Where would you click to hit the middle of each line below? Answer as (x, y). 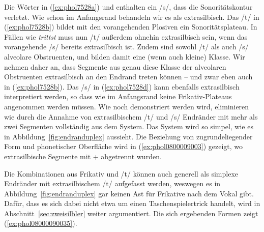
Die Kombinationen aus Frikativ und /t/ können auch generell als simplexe (121, 173)
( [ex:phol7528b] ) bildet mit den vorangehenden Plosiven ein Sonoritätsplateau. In (131, 27)
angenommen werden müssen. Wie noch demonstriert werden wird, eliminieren (127, 106)
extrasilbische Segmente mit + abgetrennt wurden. (83, 156)
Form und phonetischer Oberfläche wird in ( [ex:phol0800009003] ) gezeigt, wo (124, 146)
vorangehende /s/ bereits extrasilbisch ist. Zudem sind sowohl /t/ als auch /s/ (126, 47)
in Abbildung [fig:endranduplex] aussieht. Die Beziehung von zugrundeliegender (128, 136)
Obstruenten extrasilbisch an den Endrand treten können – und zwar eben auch (128, 77)
